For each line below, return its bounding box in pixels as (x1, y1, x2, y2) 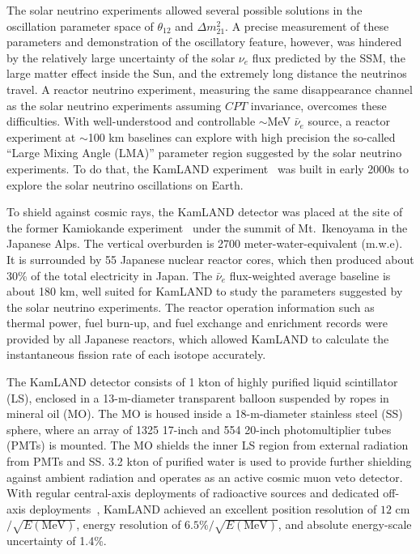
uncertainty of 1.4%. (6, 532, 107, 549)
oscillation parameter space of (6, 17, 154, 34)
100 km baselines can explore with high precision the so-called (87, 128, 396, 145)
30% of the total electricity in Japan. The (6, 266, 213, 283)
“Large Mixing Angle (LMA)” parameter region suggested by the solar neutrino (6, 144, 402, 161)
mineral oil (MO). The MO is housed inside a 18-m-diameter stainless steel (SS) (6, 405, 403, 422)
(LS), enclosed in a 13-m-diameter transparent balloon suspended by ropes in (6, 389, 389, 406)
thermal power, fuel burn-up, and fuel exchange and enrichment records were (6, 314, 388, 331)
